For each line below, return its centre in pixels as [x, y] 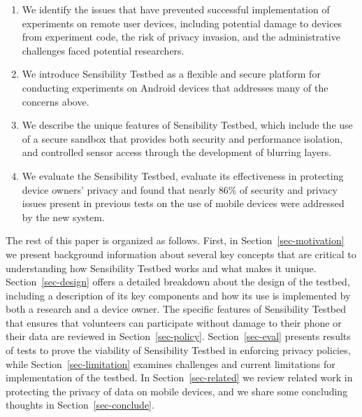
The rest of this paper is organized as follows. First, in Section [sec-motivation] [175, 240]
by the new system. [63, 217]
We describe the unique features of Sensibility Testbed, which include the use [187, 125]
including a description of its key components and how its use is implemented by [178, 295]
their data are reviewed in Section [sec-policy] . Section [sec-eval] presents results [178, 336]
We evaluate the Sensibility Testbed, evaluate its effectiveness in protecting [183, 175]
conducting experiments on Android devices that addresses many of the [175, 87]
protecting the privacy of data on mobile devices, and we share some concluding [177, 391]
